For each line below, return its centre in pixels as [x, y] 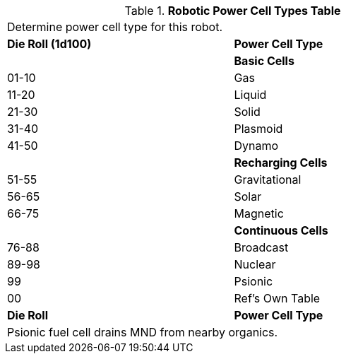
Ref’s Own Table [277, 298]
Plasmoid [258, 129]
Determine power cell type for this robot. [115, 27]
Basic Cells [264, 61]
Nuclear [255, 264]
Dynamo [256, 146]
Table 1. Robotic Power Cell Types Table [233, 11]
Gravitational [268, 179]
